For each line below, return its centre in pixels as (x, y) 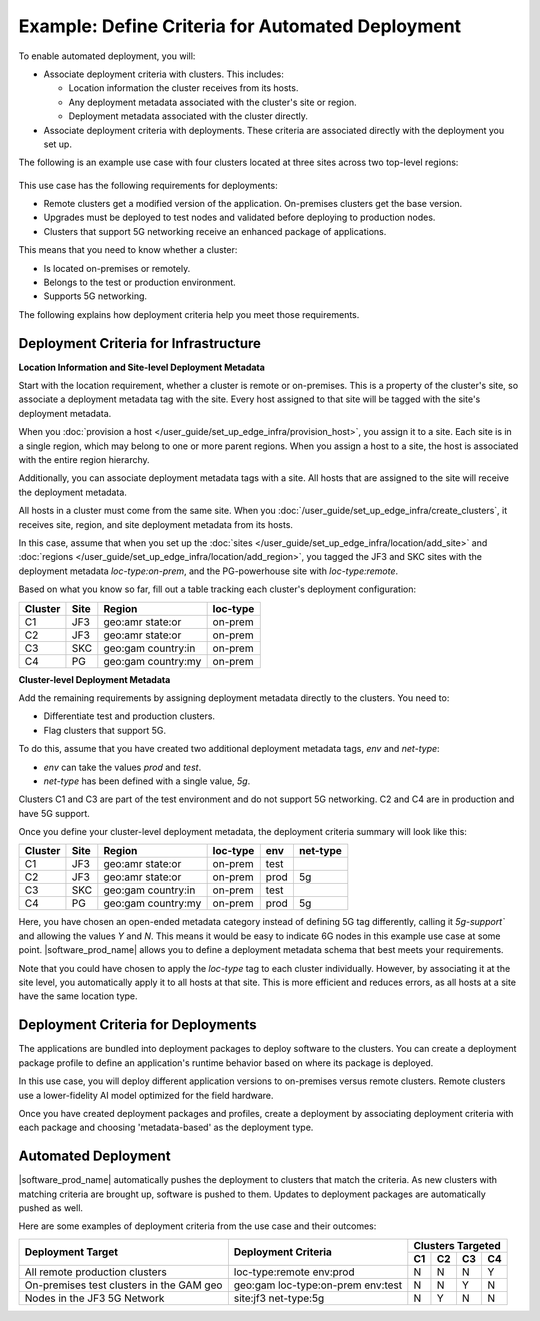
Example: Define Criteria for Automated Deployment (240, 26)
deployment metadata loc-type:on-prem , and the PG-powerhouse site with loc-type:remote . (208, 571)
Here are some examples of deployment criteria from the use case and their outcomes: (197, 1226)
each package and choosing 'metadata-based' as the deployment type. (166, 1127)
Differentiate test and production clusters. (129, 716)
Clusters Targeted (457, 1245)
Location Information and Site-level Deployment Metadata (141, 367)
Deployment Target (71, 1252)
